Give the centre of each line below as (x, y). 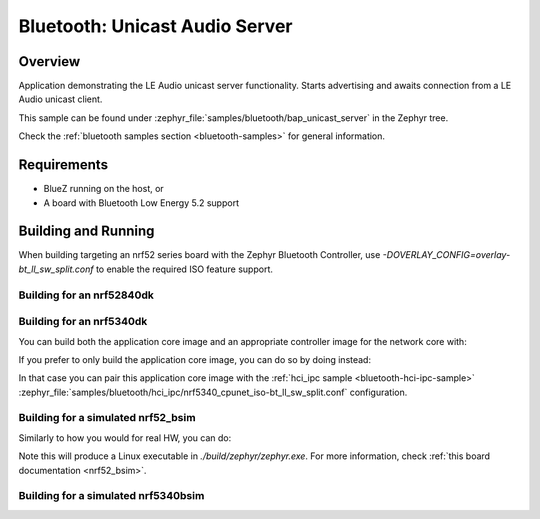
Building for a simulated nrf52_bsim (107, 418)
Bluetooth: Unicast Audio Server (155, 26)
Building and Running (86, 231)
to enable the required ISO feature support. (184, 269)
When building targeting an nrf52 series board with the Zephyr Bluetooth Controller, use (199, 255)
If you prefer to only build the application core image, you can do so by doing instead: (195, 359)
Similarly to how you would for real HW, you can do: (125, 437)
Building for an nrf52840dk (86, 295)
